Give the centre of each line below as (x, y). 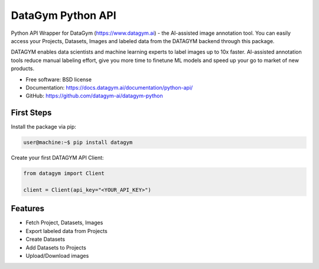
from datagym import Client (64, 173)
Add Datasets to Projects (56, 247)
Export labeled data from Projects (66, 231)
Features (27, 209)
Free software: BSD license (58, 79)
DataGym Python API (64, 15)
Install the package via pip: (44, 127)
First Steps (31, 113)
